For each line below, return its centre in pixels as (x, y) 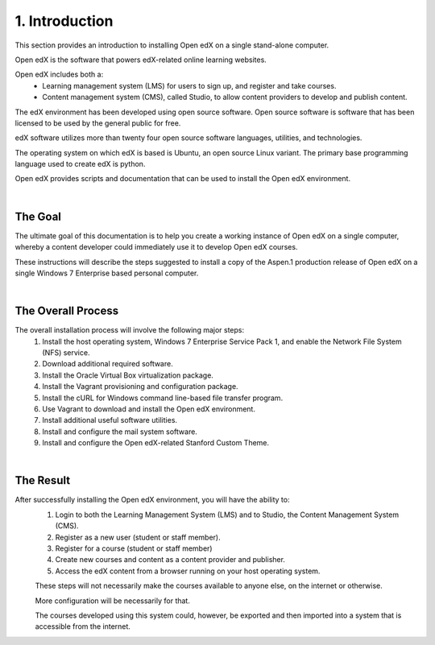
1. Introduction (64, 21)
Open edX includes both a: (59, 74)
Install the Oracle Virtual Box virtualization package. (128, 375)
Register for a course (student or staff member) (134, 548)
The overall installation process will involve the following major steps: (130, 330)
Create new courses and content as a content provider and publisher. (170, 560)
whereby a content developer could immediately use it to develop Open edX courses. (156, 247)
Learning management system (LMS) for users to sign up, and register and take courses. (189, 85)
